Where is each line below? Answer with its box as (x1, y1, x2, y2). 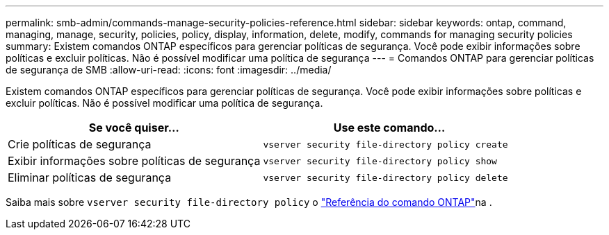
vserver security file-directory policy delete (263, 172, 508, 183)
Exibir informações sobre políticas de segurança (8, 154, 261, 168)
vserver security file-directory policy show (263, 155, 497, 166)
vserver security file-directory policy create (263, 139, 508, 150)
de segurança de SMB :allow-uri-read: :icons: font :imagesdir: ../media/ (6, 64, 332, 76)
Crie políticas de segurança (8, 137, 152, 151)
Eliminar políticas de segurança (8, 171, 172, 184)
